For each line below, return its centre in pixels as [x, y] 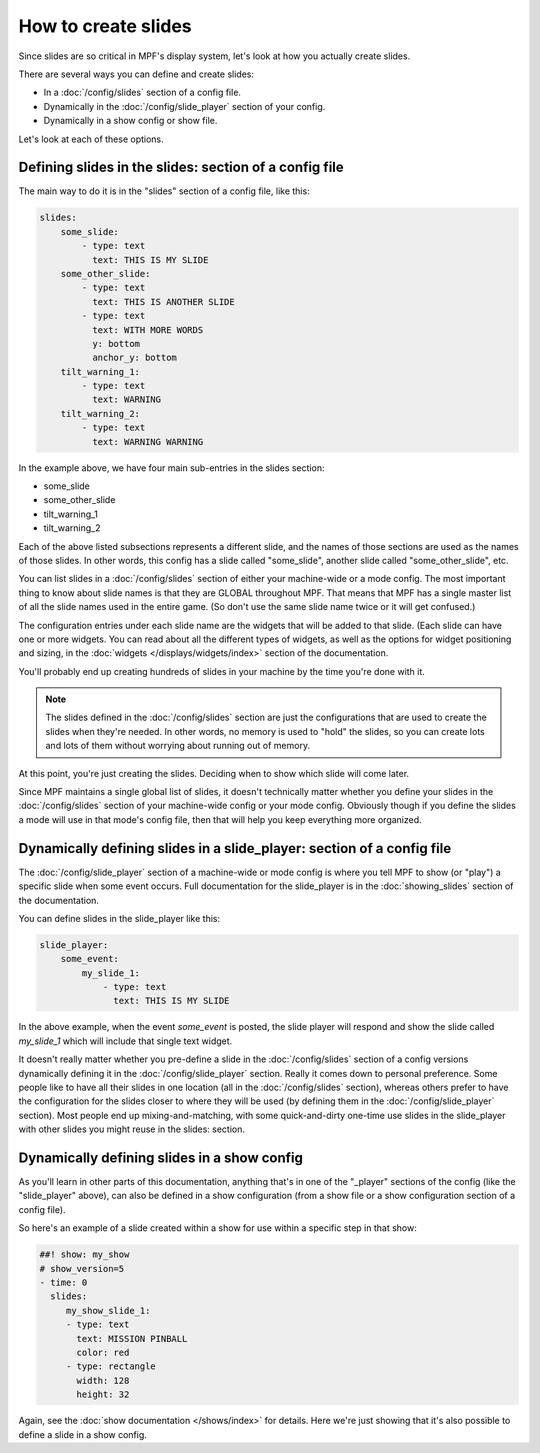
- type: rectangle [111, 1366]
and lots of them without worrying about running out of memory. [177, 746]
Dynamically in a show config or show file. [130, 121]
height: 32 [103, 1394]
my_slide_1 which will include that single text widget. [125, 1041]
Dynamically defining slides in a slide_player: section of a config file [235, 848]
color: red [103, 1352]
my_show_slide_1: [108, 1310]
